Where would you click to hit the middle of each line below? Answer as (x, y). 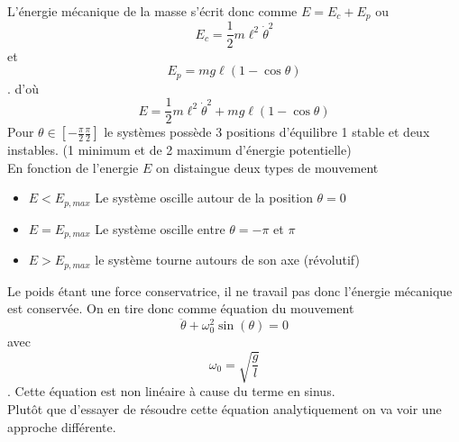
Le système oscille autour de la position (204, 198)
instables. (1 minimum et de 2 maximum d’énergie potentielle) (179, 150)
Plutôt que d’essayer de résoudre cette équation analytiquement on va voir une (225, 409)
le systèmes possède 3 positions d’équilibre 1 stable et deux (267, 132)
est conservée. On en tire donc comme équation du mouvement (181, 308)
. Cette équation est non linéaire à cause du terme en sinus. (171, 391)
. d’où (23, 88)
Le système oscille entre (160, 228)
